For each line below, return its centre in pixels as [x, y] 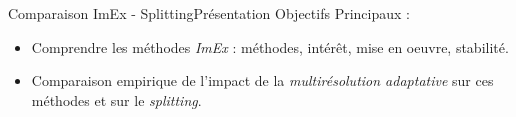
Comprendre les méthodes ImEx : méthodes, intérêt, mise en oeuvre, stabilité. [270, 46]
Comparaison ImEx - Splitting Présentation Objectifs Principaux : [209, 13]
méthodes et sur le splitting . [116, 99]
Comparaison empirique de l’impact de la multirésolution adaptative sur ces [262, 80]
